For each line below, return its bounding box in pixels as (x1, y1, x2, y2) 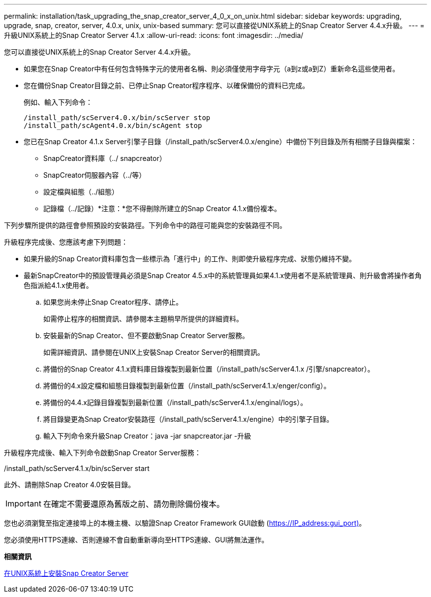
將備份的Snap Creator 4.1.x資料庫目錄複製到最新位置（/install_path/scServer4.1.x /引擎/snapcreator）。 (43, 365, 374, 373)
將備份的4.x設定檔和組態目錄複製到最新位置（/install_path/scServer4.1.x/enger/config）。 (43, 381, 331, 390)
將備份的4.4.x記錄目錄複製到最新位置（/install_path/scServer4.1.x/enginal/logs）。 (43, 398, 308, 407)
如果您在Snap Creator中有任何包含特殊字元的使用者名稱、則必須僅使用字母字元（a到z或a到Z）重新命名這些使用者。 (24, 64, 400, 73)
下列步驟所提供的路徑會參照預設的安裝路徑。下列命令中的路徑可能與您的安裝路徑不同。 (4, 221, 286, 229)
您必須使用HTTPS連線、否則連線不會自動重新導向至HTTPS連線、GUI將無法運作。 (4, 535, 269, 544)
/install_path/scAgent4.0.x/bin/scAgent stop (24, 122, 202, 129)
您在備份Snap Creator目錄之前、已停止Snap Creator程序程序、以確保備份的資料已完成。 (24, 81, 309, 90)
